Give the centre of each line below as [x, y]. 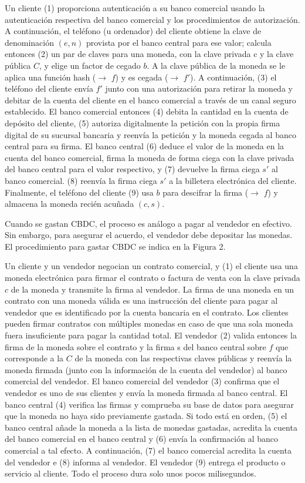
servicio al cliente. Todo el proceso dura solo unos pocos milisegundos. [131, 473]
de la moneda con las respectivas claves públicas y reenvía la [183, 358]
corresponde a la [34, 358]
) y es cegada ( [142, 77]
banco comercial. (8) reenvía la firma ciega [81, 180]
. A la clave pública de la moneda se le [216, 65]
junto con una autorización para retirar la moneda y [199, 88]
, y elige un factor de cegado [90, 65]
